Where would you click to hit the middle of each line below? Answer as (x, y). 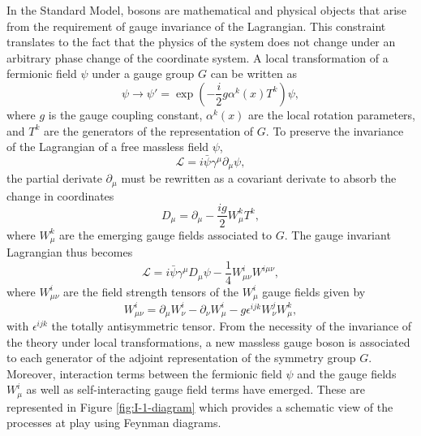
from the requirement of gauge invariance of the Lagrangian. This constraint (196, 26)
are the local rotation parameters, (332, 114)
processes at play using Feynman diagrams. (114, 423)
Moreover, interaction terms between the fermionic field (144, 373)
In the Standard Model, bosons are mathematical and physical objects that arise (206, 10)
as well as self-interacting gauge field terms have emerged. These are (195, 389)
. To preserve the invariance (335, 130)
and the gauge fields (347, 373)
